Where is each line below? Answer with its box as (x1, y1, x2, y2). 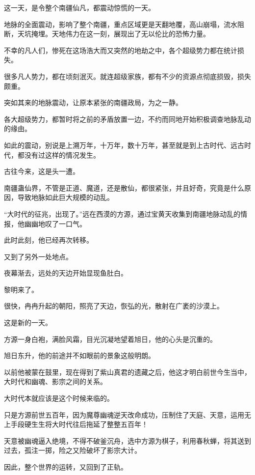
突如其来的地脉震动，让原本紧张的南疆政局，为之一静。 (4, 97, 182, 108)
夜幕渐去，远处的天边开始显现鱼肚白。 (4, 268, 127, 278)
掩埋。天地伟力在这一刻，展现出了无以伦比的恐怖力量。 (31, 28, 210, 39)
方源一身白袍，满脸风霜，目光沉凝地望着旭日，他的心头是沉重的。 (4, 334, 217, 344)
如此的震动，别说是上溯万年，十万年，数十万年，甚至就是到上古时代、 (4, 140, 230, 150)
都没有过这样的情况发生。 (17, 149, 100, 160)
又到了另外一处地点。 (4, 251, 73, 261)
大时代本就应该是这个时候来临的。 (4, 393, 114, 403)
